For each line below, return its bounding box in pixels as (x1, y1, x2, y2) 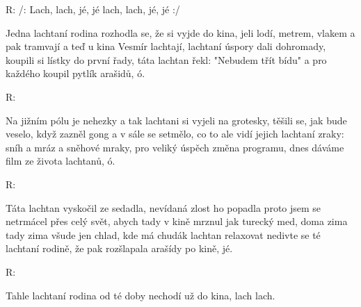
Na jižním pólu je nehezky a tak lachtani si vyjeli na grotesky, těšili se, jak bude (6, 113, 347, 127)
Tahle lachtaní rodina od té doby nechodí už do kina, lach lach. (6, 288, 275, 302)
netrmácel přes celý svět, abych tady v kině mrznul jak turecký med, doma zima (6, 214, 348, 229)
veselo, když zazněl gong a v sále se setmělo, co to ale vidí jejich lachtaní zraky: (6, 126, 344, 141)
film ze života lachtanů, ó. (6, 153, 115, 168)
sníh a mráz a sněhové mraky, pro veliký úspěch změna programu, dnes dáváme (6, 140, 344, 154)
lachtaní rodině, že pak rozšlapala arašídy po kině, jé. (6, 241, 233, 256)
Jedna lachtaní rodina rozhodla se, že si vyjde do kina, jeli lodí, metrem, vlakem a (6, 25, 355, 40)
